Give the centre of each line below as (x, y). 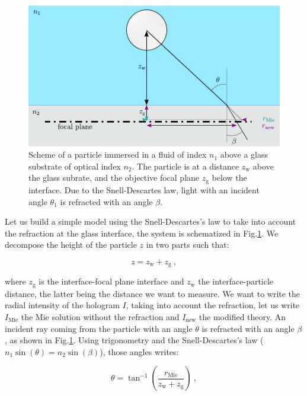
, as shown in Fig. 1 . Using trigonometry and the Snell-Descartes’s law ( (134, 340)
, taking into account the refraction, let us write (213, 305)
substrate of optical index (75, 166)
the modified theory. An (242, 316)
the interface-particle (236, 281)
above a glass (244, 154)
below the (229, 178)
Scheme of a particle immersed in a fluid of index (118, 154)
